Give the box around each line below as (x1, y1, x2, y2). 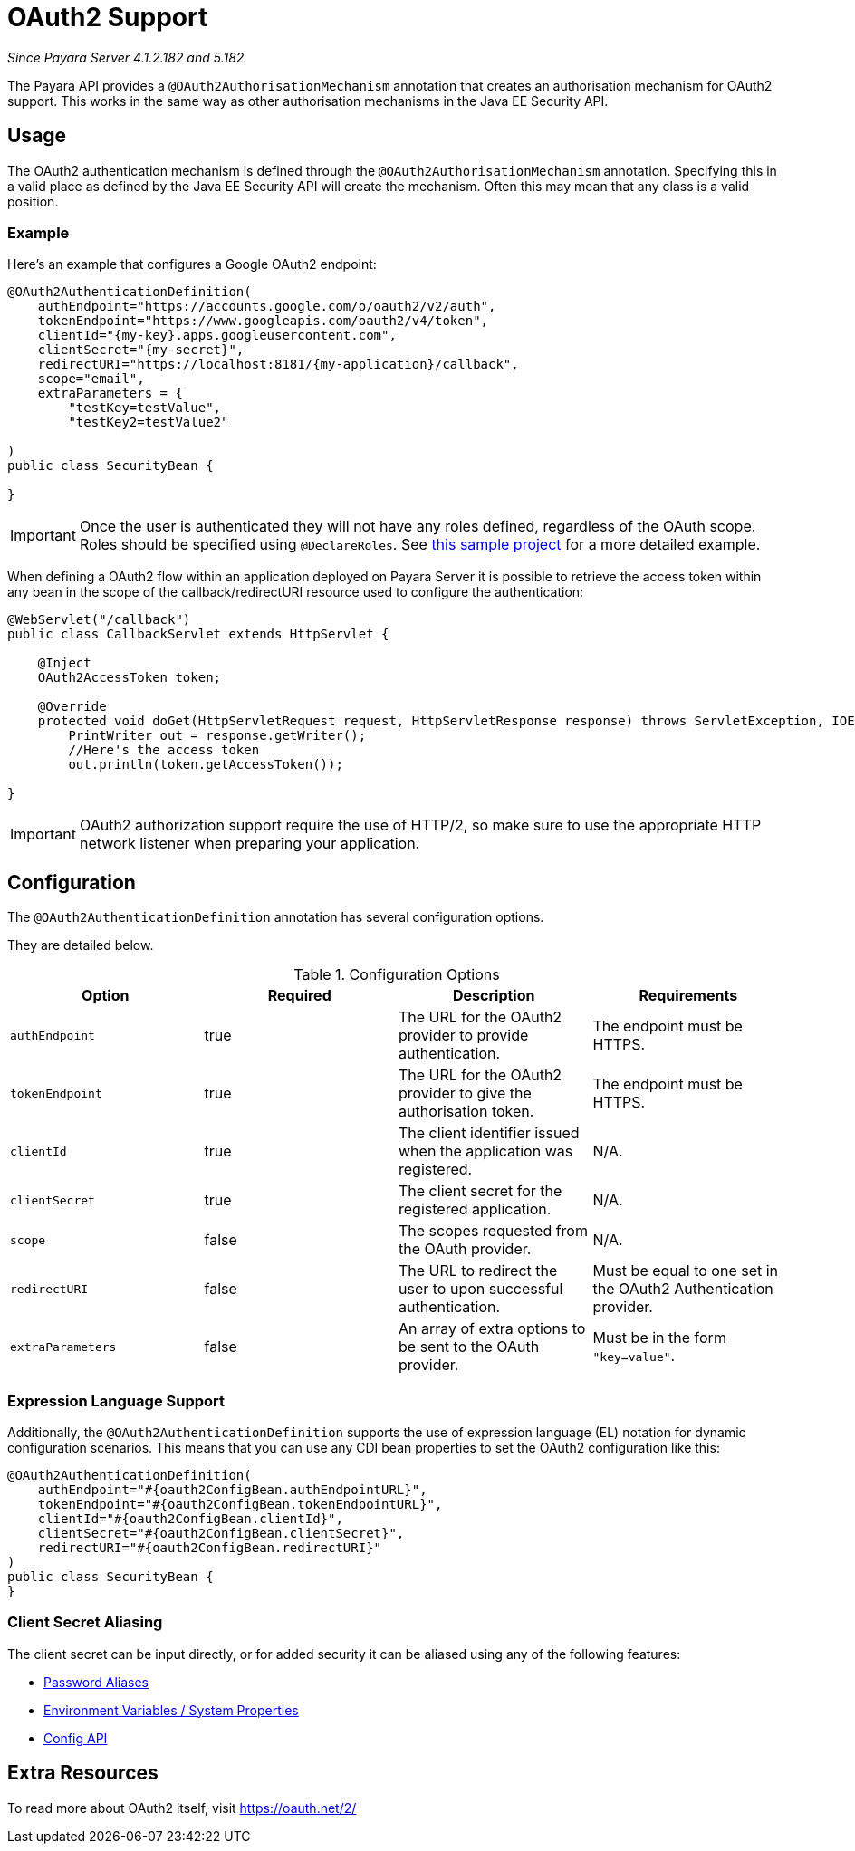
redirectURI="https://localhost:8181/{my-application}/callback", (37, 357, 519, 372)
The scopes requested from (399, 1222, 588, 1241)
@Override (37, 699, 107, 715)
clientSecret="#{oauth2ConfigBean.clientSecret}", (37, 1525, 405, 1540)
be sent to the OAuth (399, 1338, 540, 1357)
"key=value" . (592, 1347, 676, 1366)
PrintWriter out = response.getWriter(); (68, 728, 367, 743)
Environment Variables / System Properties (43, 1702, 299, 1718)
